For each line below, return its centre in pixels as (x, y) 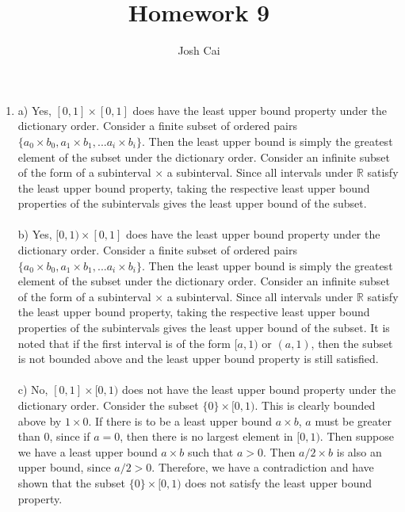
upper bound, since (64, 467)
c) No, (33, 390)
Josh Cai (199, 50)
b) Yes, (35, 234)
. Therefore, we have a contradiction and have (263, 467)
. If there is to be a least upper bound (180, 420)
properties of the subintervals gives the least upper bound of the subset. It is (204, 328)
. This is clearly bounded (315, 405)
